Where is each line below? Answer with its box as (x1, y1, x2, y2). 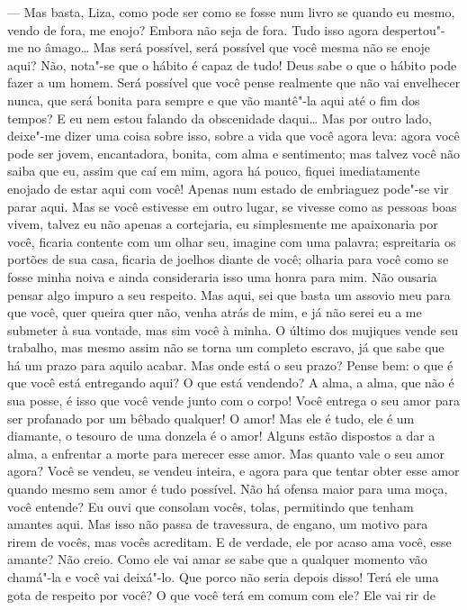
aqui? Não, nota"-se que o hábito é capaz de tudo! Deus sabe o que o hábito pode (7, 55, 457, 74)
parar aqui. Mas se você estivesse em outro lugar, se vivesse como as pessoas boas (7, 196, 457, 215)
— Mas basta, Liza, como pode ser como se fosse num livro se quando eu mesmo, (7, 3, 455, 21)
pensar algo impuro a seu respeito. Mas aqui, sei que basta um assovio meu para (7, 285, 451, 304)
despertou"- (382, 20, 445, 39)
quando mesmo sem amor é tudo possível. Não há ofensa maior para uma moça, (7, 479, 448, 498)
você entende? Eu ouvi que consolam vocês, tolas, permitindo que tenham (7, 496, 414, 515)
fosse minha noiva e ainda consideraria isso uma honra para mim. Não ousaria (7, 267, 437, 286)
